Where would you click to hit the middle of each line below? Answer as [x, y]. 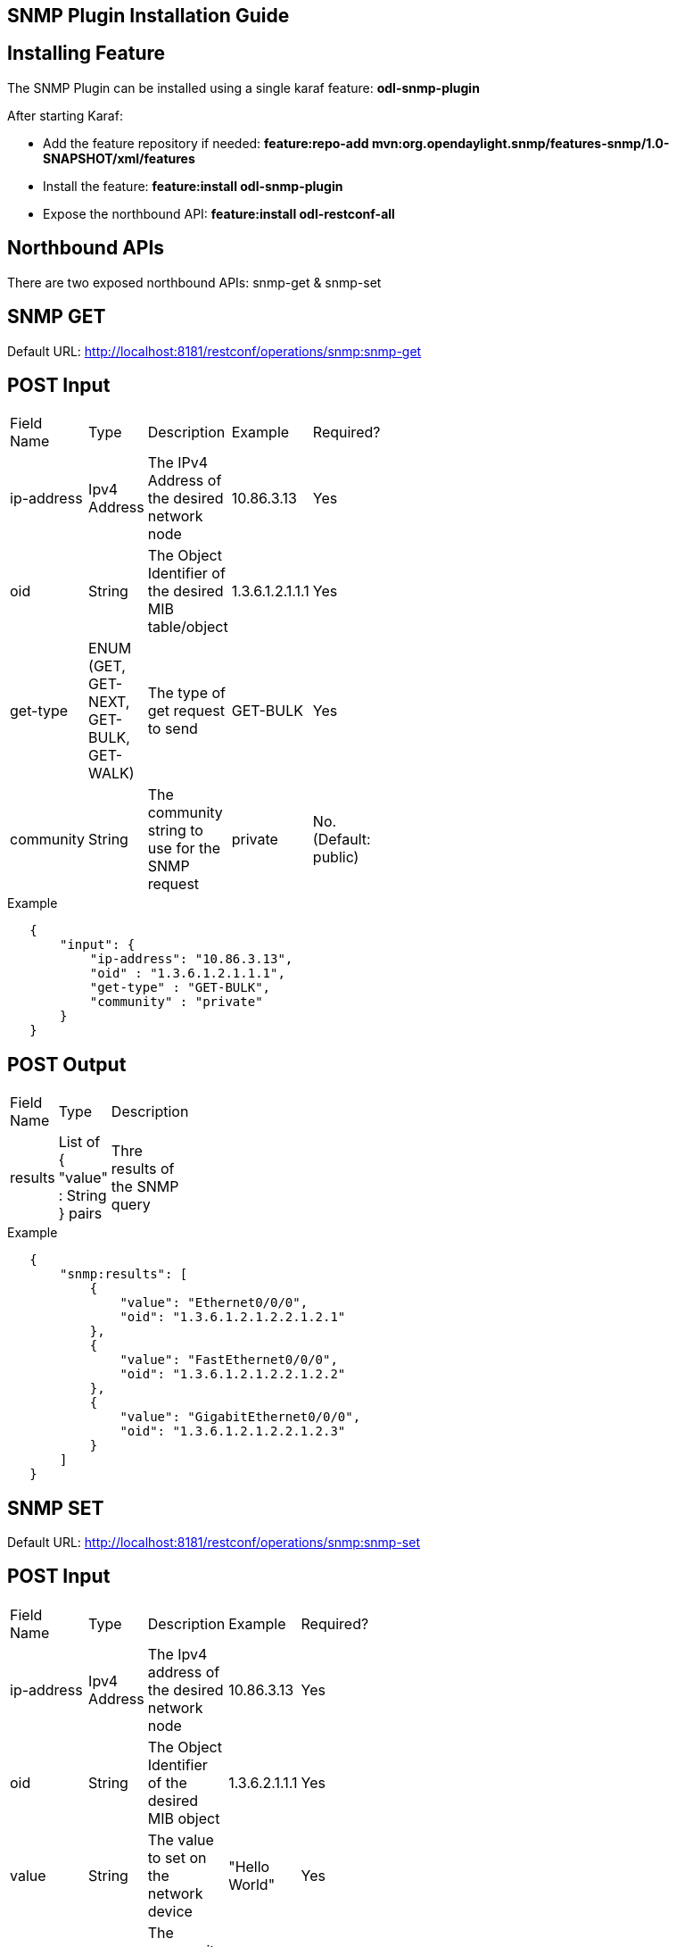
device [170, 1911]
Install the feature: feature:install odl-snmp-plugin [193, 186]
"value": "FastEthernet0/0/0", [229, 1360]
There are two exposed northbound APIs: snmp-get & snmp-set [194, 282]
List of [79, 1142]
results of [143, 1169]
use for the [184, 849]
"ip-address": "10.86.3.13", [191, 959]
